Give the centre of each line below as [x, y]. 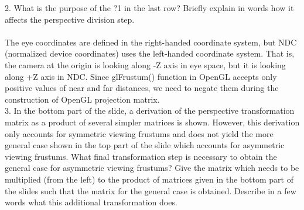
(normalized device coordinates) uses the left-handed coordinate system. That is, [150, 53]
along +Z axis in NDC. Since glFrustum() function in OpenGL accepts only [141, 76]
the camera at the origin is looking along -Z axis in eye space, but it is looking [145, 64]
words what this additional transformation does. [91, 202]
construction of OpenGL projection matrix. [82, 99]
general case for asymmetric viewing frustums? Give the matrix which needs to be [152, 168]
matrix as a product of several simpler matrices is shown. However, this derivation [152, 122]
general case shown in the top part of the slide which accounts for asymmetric [145, 145]
